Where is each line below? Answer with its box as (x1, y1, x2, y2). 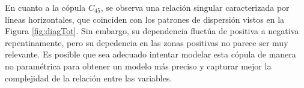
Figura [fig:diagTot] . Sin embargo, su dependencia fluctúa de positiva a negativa (5, 25, 299, 37)
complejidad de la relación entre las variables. (5, 71, 172, 84)
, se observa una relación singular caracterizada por (100, 1, 290, 13)
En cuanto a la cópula (5, 1, 86, 13)
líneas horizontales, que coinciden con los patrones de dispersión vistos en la (5, 13, 285, 25)
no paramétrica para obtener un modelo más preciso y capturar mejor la (5, 59, 272, 72)
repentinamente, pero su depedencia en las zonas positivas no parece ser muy (5, 36, 288, 48)
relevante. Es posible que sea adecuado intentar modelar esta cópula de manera (5, 48, 296, 60)
